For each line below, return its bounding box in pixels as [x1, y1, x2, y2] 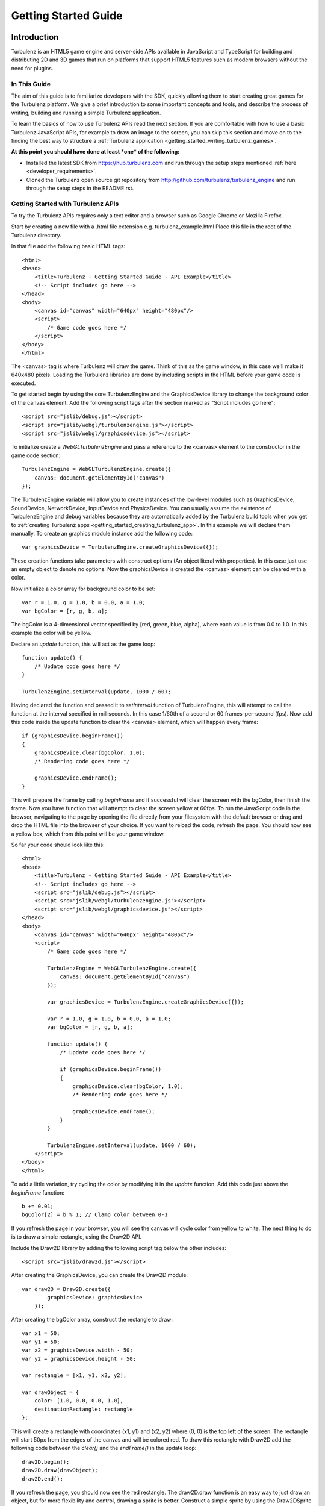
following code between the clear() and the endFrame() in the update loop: [11, 1445, 197, 1452]
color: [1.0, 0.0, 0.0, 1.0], [34, 1398, 123, 1404]
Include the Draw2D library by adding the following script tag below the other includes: [11, 1244, 227, 1251]
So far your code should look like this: [11, 841, 105, 849]
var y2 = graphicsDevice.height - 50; [22, 1355, 137, 1362]
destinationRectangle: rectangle [34, 1405, 134, 1413]
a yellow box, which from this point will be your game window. [11, 830, 165, 837]
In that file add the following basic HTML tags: [11, 243, 126, 250]
